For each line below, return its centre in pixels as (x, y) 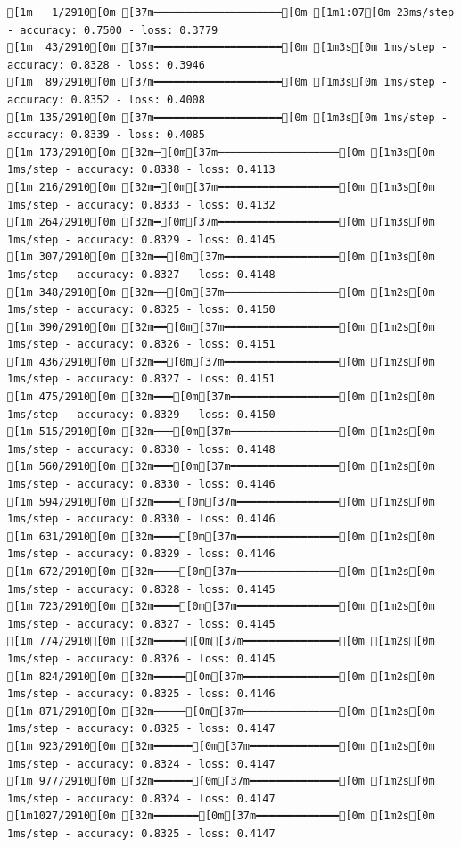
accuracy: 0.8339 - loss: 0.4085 (106, 135)
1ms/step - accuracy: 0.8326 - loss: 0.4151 (141, 345)
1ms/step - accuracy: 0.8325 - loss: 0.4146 (141, 694)
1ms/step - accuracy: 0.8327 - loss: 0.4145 (141, 624)
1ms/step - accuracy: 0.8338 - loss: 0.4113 (141, 170)
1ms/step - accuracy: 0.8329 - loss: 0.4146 (141, 554)
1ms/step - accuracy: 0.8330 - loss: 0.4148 (141, 449)
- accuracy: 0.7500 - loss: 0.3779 (113, 30)
